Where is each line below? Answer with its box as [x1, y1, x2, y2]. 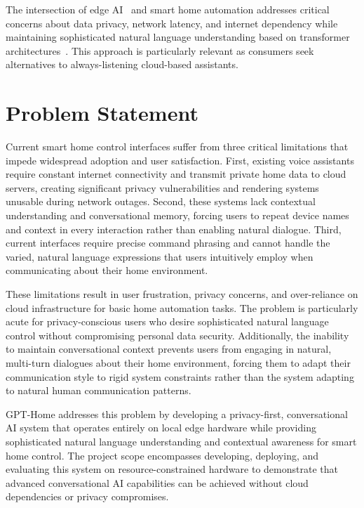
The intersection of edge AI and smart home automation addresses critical [6, 2, 330, 16]
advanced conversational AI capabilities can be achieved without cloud [6, 475, 309, 490]
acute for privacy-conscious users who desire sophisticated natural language [6, 314, 329, 329]
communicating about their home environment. [6, 263, 208, 278]
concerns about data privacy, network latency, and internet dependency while [6, 15, 338, 30]
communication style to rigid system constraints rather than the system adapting [6, 369, 354, 384]
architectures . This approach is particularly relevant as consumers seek [6, 43, 314, 58]
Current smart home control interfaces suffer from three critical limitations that [6, 139, 349, 154]
